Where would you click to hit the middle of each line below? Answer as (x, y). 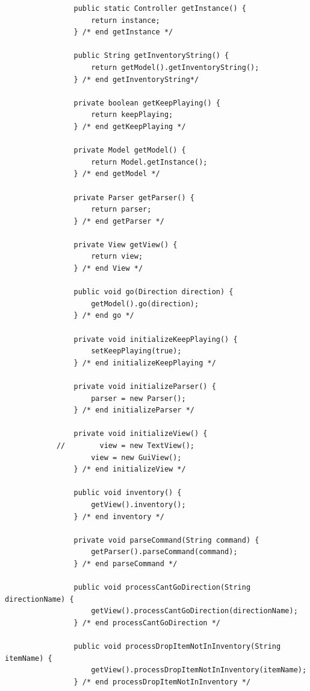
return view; (117, 257)
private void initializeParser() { (145, 387)
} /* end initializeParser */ (134, 410)
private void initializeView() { (141, 434)
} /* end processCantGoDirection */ (147, 623)
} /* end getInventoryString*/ (136, 79)
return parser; (121, 210)
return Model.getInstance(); (149, 162)
